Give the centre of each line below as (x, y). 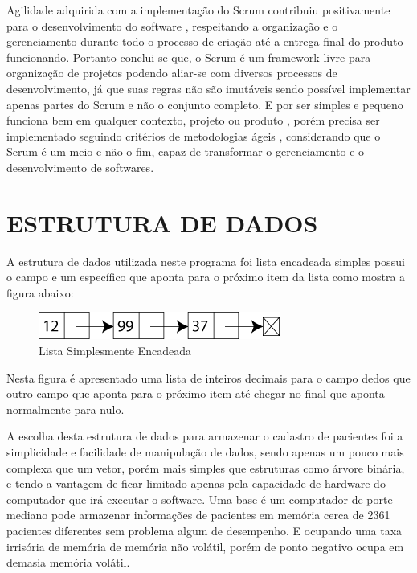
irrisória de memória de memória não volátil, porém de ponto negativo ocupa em (205, 546)
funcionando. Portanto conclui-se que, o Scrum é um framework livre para (189, 57)
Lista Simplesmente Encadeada (115, 351)
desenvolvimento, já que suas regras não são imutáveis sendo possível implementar (208, 88)
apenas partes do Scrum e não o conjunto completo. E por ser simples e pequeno (205, 104)
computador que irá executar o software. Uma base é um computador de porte (200, 499)
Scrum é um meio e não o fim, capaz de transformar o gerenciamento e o (186, 151)
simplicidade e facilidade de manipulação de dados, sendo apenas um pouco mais (205, 452)
